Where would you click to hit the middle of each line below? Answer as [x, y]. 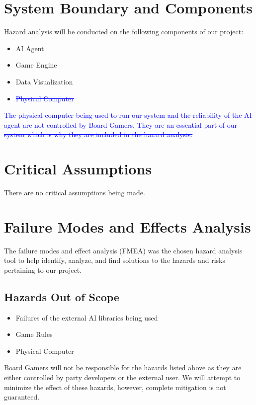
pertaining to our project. [43, 270]
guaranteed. [22, 397]
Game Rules [34, 334]
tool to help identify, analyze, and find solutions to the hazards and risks [115, 260]
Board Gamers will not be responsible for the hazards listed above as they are [123, 367]
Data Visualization [44, 81]
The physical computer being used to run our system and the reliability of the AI [128, 115]
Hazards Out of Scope [62, 296]
